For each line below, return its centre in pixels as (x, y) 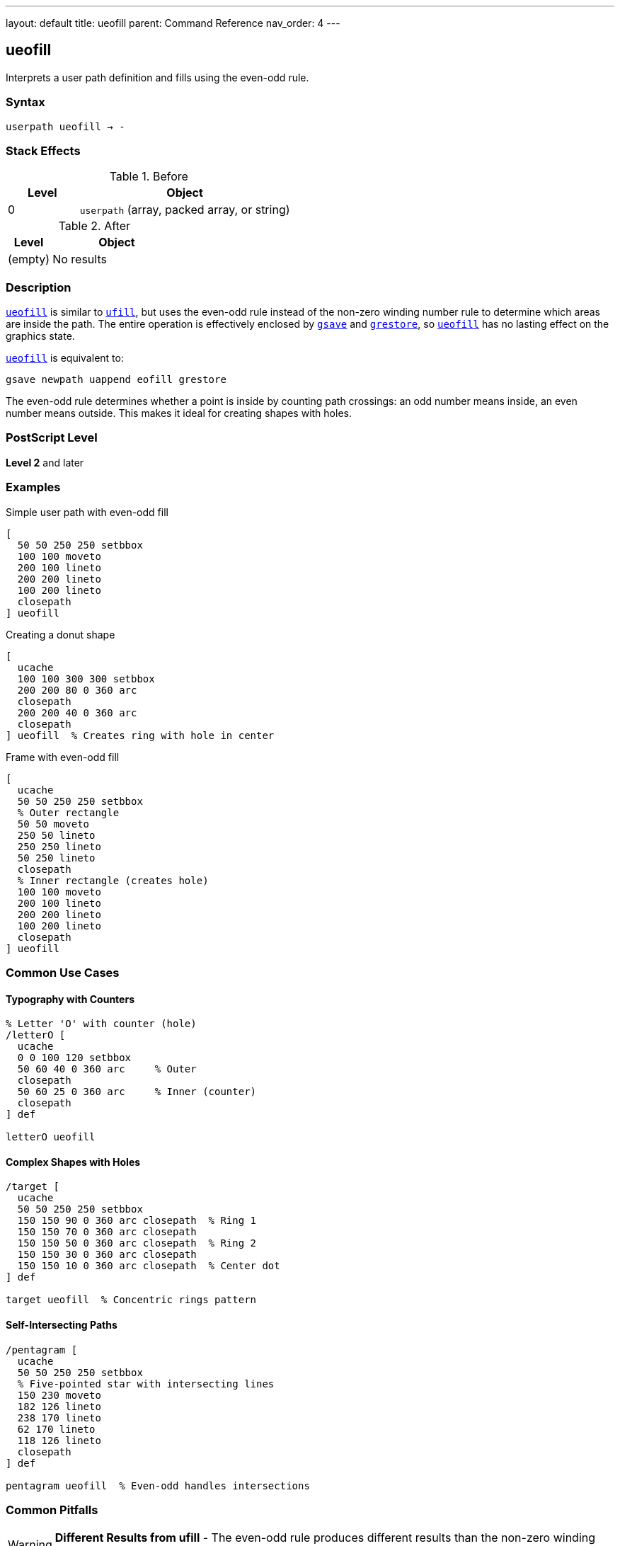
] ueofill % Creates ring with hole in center (140, 735)
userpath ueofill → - (65, 126)
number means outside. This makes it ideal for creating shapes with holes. (179, 413)
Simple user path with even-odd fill (87, 512)
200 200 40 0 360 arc (77, 712)
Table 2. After (94, 226)
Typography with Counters (70, 999)
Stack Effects (43, 150)
